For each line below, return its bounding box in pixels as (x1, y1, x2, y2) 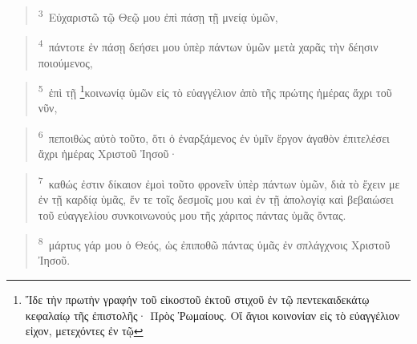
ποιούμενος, (38, 54, 93, 71)
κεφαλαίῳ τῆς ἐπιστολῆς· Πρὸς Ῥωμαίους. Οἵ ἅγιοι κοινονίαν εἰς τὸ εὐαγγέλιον (25, 306, 399, 323)
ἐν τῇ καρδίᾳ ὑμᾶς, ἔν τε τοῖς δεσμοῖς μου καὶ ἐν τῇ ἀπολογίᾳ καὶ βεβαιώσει (38, 191, 394, 208)
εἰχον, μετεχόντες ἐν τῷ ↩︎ (25, 322, 144, 339)
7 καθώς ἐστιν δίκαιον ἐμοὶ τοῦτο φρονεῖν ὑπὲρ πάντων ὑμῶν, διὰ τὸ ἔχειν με (38, 172, 400, 192)
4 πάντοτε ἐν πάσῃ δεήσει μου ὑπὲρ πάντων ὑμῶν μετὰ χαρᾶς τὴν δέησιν (38, 36, 379, 55)
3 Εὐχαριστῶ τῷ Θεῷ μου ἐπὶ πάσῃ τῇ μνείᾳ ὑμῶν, (38, 6, 278, 25)
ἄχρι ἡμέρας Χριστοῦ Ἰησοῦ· (38, 145, 178, 162)
